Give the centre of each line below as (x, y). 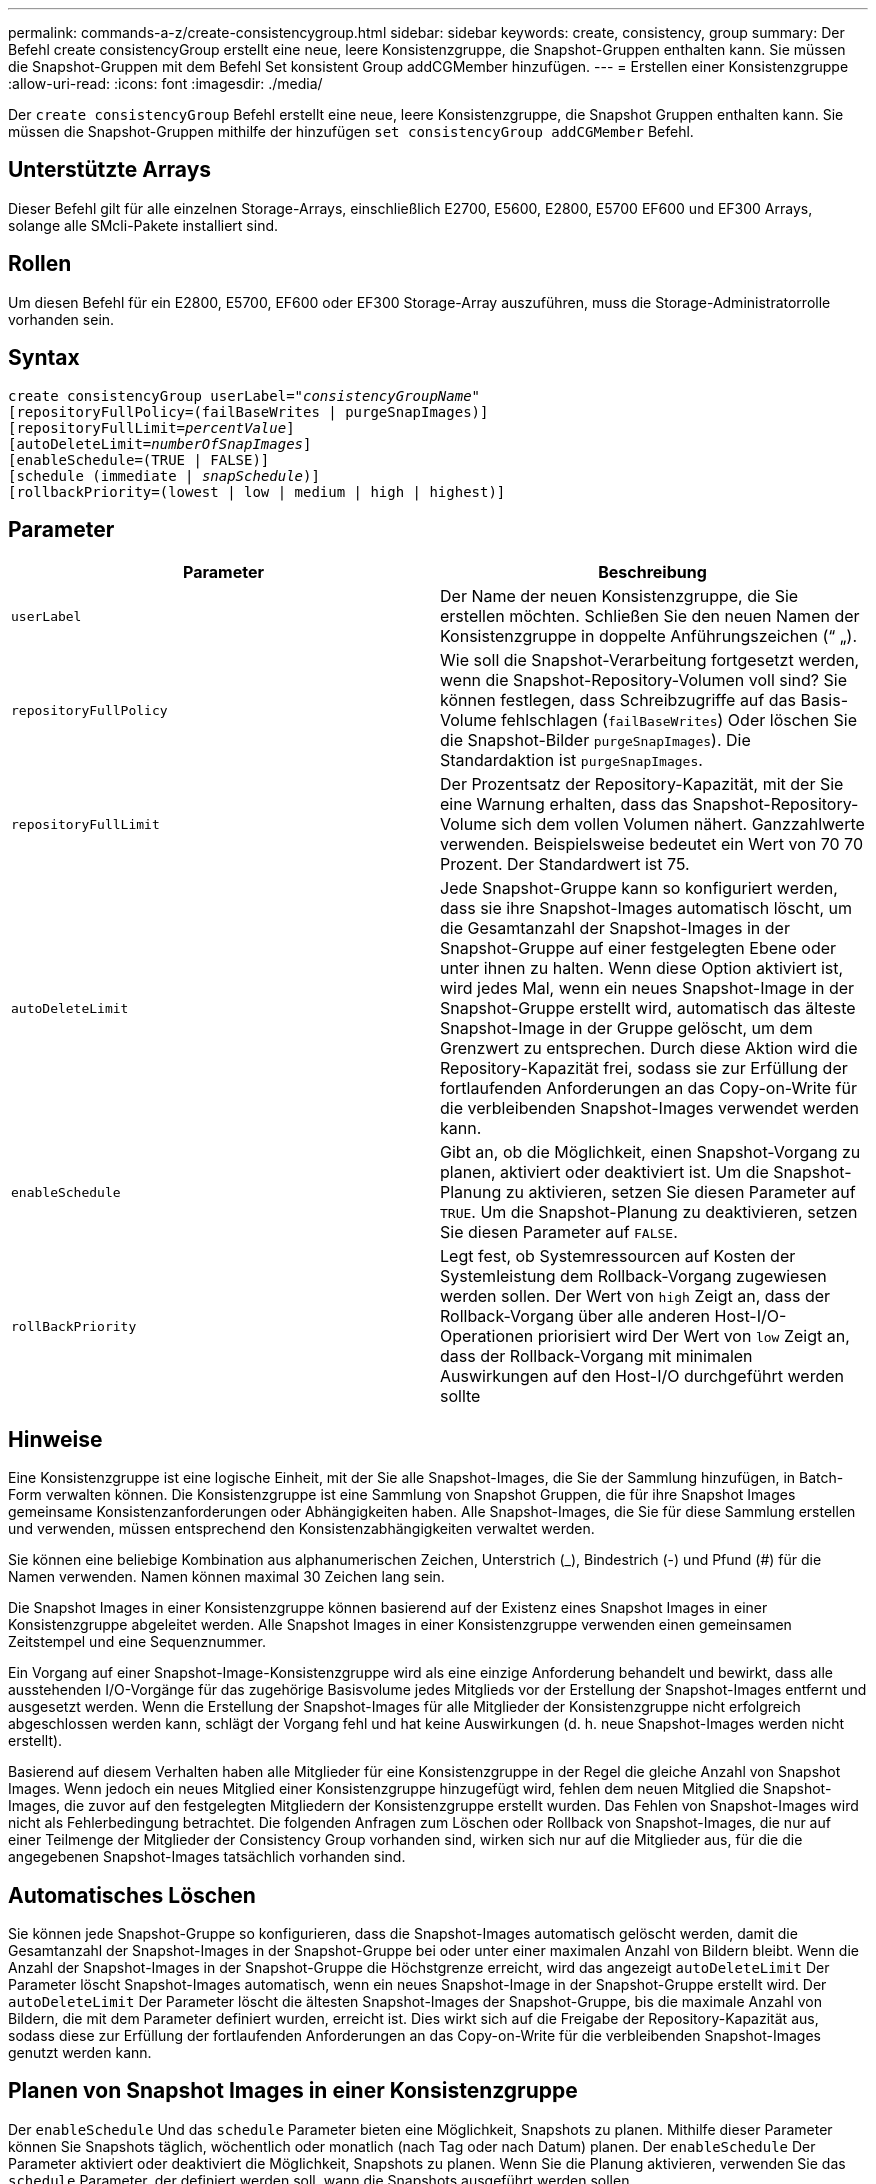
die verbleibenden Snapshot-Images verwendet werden (650, 1108)
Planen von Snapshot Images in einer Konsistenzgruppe (293, 2091)
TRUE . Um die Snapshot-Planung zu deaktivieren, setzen (649, 1212)
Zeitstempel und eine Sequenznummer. (137, 1642)
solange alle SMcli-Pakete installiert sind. (143, 225)
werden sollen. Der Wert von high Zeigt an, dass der (635, 1296)
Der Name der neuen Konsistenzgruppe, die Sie (619, 596)
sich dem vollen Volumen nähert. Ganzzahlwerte (683, 824)
